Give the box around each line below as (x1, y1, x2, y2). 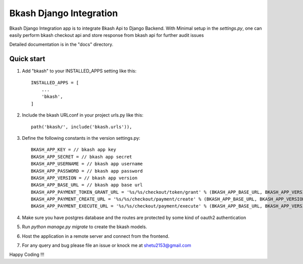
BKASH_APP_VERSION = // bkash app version (31, 175, 138, 181)
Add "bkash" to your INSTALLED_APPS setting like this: (22, 68, 136, 74)
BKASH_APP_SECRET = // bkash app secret (31, 154, 132, 160)
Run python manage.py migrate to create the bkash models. (22, 224, 147, 230)
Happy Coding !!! (9, 251, 45, 257)
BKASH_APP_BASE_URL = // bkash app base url (31, 182, 143, 188)
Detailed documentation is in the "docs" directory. (9, 41, 114, 47)
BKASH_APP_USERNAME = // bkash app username (31, 161, 143, 167)
